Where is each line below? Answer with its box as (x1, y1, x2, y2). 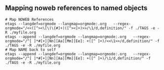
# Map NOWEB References (5, 17, 54, 22)
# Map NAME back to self (5, 47, 56, 52)
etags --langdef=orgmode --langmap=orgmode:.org (5, 21, 107, 26)
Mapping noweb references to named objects (5, 4, 148, 12)
